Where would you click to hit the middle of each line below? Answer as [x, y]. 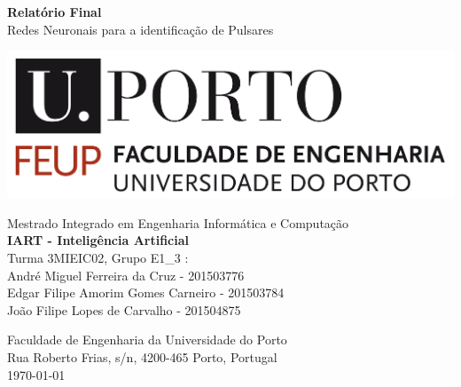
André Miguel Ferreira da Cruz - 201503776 [126, 275]
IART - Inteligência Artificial [98, 240]
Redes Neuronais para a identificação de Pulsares [141, 29]
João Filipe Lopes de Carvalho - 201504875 [124, 309]
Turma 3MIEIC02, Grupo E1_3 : [98, 257]
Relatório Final [55, 12]
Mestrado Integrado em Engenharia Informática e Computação [178, 222]
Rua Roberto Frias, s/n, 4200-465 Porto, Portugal [142, 356]
